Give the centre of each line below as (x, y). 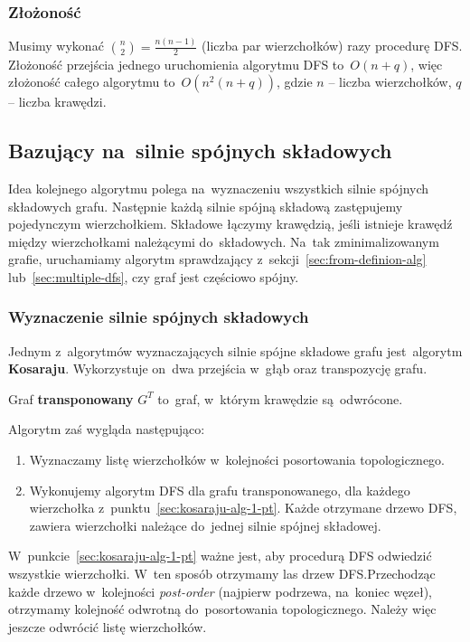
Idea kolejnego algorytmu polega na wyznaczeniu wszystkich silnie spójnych (219, 188)
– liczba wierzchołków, (390, 82)
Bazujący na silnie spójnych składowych (200, 151)
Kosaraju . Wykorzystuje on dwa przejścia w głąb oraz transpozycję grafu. (218, 368)
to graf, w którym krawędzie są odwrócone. (280, 398)
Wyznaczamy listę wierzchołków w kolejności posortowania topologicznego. (237, 460)
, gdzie (295, 82)
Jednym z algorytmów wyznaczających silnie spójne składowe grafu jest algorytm (235, 350)
